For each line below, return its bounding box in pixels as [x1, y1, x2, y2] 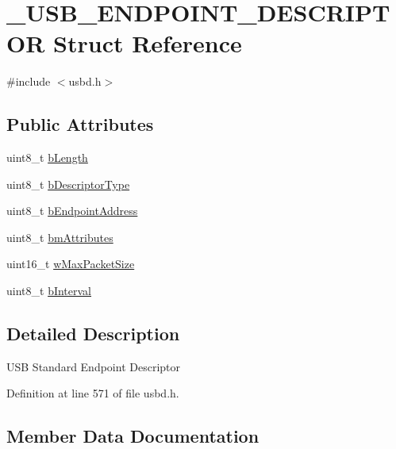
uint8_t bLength [6, 149, 88, 166]
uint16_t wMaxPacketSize [6, 255, 135, 272]
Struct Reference [53, 27, 242, 59]
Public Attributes [6, 112, 154, 136]
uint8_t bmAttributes [6, 228, 113, 245]
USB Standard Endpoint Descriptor [6, 358, 181, 374]
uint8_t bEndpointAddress [6, 202, 138, 219]
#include [6, 73, 51, 90]
